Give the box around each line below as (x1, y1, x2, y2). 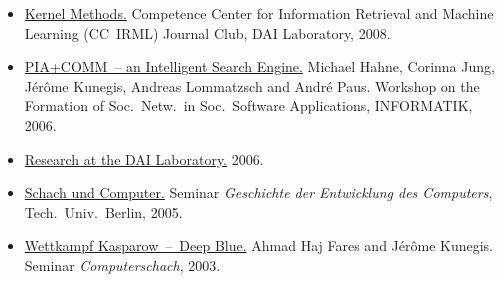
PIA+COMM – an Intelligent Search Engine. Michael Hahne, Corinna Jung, (24, 56, 495, 77)
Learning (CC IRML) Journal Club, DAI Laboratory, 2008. (24, 22, 391, 43)
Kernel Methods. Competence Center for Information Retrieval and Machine (24, 3, 494, 23)
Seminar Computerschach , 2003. (24, 254, 221, 275)
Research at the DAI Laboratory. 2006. (24, 148, 264, 169)
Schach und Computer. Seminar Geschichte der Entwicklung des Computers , (24, 182, 493, 203)
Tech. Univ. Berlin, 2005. (24, 201, 183, 222)
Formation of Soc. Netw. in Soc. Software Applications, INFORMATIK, (24, 95, 473, 116)
